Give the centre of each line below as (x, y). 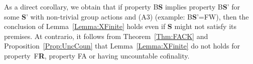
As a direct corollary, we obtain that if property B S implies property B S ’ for (122, 6)
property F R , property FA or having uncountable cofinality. (97, 55)
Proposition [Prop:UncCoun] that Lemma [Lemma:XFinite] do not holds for (122, 46)
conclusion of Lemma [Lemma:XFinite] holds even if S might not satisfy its (120, 26)
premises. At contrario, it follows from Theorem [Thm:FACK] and (106, 36)
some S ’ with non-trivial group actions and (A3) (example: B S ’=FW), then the (126, 16)
